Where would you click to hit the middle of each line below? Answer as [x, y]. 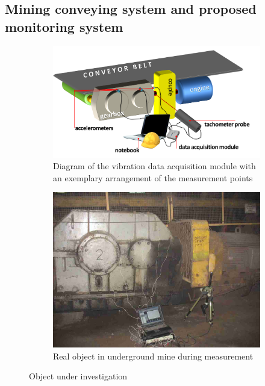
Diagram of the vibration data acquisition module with [154, 166]
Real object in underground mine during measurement [153, 356]
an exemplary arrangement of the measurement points [153, 177]
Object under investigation [78, 376]
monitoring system [64, 26]
